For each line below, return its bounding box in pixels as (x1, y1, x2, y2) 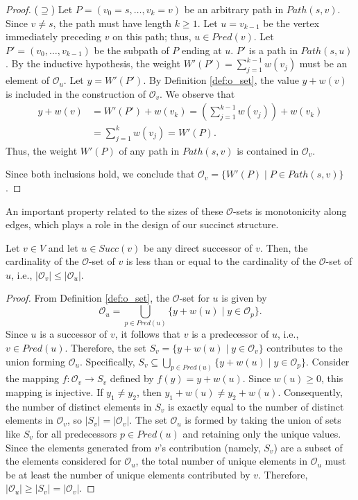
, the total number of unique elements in (135, 454, 307, 468)
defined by (110, 371, 154, 386)
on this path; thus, (112, 29, 191, 44)
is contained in (237, 143, 299, 157)
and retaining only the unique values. (182, 426, 341, 441)
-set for (179, 291, 210, 305)
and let (48, 240, 78, 255)
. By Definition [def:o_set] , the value (143, 73, 299, 87)
